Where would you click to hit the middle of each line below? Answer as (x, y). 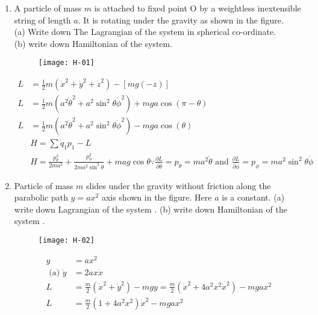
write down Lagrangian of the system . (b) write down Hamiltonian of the (151, 209)
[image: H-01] (66, 63)
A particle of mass (48, 8)
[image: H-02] (66, 241)
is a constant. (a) (253, 197)
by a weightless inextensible (250, 8)
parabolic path (41, 197)
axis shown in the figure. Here (157, 197)
